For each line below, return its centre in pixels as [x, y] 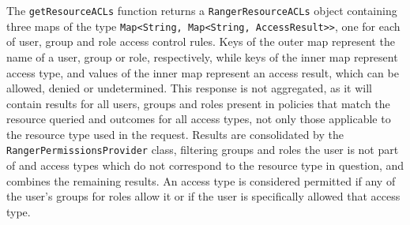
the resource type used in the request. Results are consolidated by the [175, 134]
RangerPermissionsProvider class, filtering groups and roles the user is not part [203, 150]
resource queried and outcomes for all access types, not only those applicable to [199, 119]
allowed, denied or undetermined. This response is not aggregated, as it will [189, 88]
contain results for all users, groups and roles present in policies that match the [198, 103]
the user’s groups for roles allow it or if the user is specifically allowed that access [203, 196]
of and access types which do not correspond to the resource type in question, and [205, 165]
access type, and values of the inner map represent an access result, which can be [203, 72]
